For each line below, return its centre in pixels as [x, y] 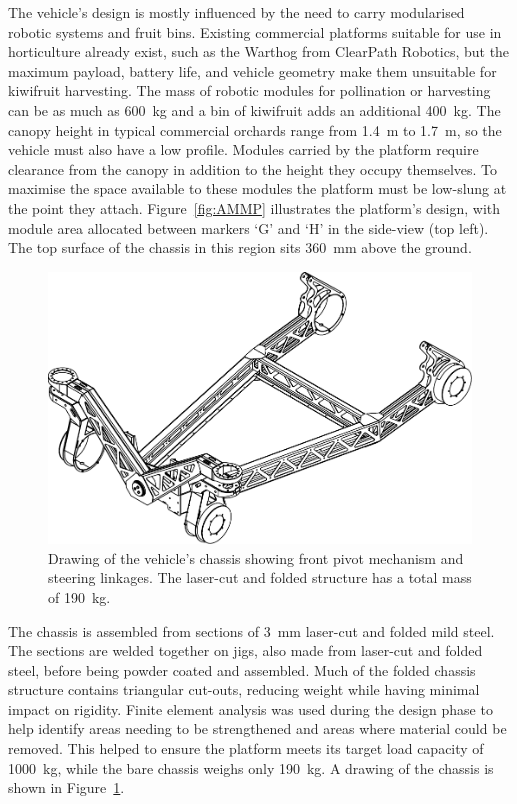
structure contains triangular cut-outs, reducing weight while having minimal [244, 689]
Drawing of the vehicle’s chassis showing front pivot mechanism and [256, 557]
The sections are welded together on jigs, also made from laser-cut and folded [245, 650]
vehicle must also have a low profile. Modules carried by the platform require [243, 149]
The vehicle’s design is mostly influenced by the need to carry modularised [236, 12]
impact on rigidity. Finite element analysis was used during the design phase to [250, 708]
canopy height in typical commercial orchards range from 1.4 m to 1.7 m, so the [255, 129]
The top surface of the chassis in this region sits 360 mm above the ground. [240, 247]
